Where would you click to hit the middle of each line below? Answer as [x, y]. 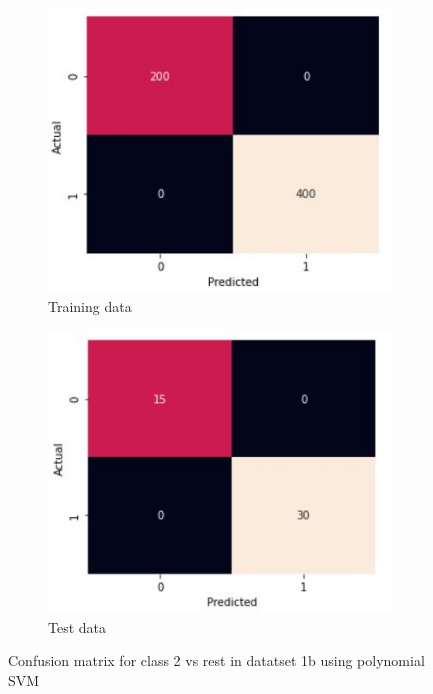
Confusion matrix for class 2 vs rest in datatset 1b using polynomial [216, 660]
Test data [77, 626]
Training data [90, 306]
